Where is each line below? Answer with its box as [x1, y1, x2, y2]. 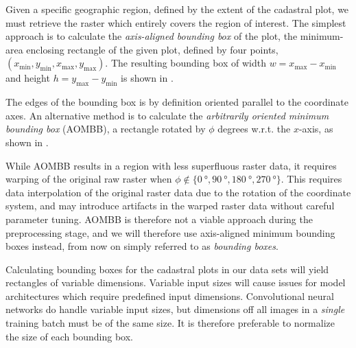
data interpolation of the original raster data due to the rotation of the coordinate [5, 185, 351, 199]
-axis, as [298, 121, 333, 136]
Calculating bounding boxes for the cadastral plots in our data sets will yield [5, 262, 329, 276]
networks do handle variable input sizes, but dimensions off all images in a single [5, 302, 345, 316]
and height [5, 71, 50, 85]
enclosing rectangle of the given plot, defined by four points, [26, 42, 278, 56]
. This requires [281, 172, 342, 186]
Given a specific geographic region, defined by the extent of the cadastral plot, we [5, 2, 349, 16]
